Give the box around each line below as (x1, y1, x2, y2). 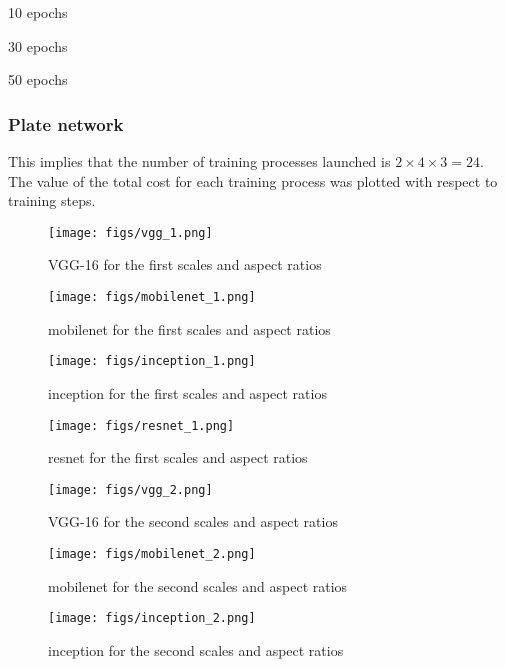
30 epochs (8, 35, 68, 56)
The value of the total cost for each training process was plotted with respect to (8, 170, 498, 191)
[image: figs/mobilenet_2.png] (48, 547, 256, 562)
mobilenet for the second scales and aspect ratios (48, 575, 348, 596)
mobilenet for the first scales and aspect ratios (48, 318, 331, 339)
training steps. (8, 190, 96, 211)
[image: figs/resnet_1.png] (48, 418, 235, 433)
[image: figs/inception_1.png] (48, 354, 256, 369)
